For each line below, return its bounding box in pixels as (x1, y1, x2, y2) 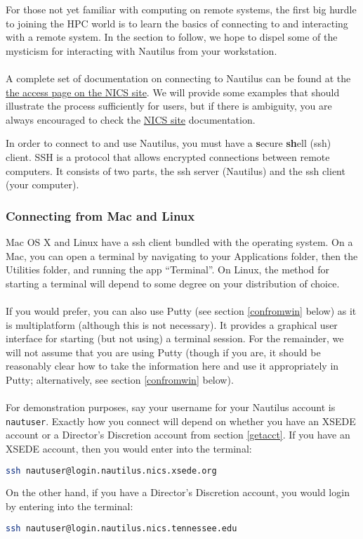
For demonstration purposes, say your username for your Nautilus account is (6, 400, 336, 415)
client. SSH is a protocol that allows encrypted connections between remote (6, 149, 330, 164)
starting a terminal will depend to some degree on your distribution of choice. (6, 275, 340, 290)
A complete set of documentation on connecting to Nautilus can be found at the (6, 70, 351, 85)
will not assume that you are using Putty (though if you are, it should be (6, 344, 321, 359)
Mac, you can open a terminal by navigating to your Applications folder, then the (6, 248, 358, 263)
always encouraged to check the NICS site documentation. (6, 112, 256, 126)
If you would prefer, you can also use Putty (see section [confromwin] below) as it (6, 303, 357, 318)
